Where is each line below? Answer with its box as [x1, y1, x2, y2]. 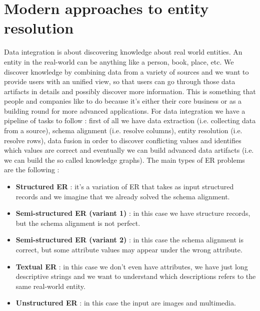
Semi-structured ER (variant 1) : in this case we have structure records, [15, 208, 250, 218]
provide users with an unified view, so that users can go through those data [4, 76, 235, 87]
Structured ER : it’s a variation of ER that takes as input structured [15, 181, 234, 192]
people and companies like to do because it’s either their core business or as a [4, 96, 242, 106]
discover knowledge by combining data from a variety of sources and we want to [4, 66, 249, 77]
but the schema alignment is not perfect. [15, 217, 140, 228]
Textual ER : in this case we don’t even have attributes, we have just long [15, 261, 248, 271]
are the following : [4, 164, 59, 175]
